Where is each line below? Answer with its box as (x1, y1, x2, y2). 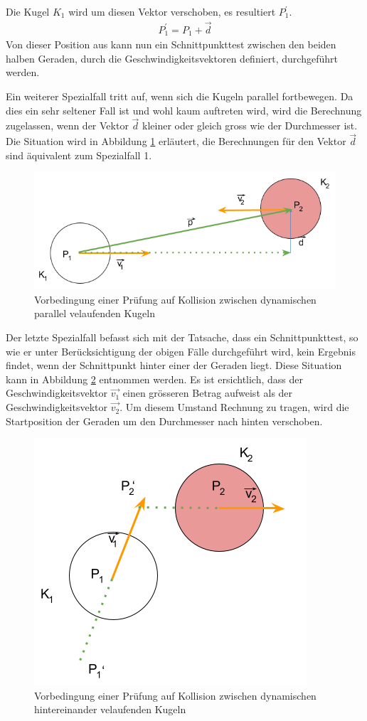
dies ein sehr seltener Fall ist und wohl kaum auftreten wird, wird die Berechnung (6, 102, 362, 117)
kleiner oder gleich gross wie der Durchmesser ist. (142, 118, 358, 133)
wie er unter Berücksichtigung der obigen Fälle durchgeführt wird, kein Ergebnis (6, 343, 356, 358)
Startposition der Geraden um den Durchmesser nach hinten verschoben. (6, 413, 323, 428)
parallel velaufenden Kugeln (34, 306, 156, 321)
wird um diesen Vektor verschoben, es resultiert (68, 4, 276, 18)
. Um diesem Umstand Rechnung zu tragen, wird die (119, 400, 349, 415)
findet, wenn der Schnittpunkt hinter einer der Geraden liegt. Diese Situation (6, 358, 342, 373)
